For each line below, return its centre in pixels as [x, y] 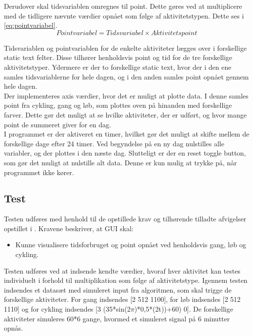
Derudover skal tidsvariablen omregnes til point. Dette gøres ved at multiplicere [123, 6]
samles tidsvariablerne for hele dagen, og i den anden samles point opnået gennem [126, 76]
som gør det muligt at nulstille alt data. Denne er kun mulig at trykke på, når [120, 162]
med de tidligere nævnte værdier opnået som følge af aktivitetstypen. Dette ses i [124, 15]
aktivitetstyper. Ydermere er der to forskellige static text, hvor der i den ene [118, 67]
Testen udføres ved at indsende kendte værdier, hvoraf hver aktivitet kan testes [122, 270]
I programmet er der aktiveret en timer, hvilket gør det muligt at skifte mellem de [127, 134]
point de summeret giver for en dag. [58, 124]
